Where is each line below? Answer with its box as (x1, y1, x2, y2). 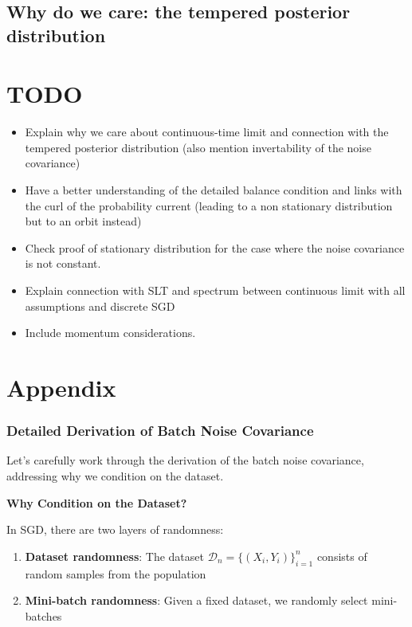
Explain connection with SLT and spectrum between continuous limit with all (25, 282, 406, 299)
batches (25, 607, 62, 624)
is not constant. (25, 255, 101, 272)
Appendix (6, 371, 116, 404)
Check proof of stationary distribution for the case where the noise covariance (25, 239, 405, 256)
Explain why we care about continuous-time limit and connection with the (25, 123, 389, 140)
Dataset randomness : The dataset (25, 547, 204, 564)
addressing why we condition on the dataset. (6, 468, 224, 484)
